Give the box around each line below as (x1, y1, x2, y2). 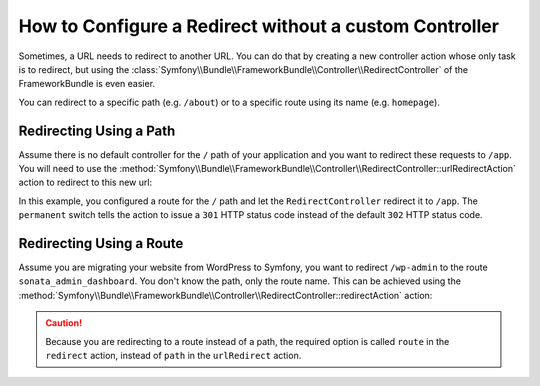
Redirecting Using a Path (18, 122, 176, 139)
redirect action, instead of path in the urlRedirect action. (45, 350, 302, 362)
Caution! (45, 317, 83, 329)
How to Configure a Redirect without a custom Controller (18, 15, 500, 37)
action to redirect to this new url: (18, 176, 153, 189)
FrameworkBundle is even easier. (18, 78, 155, 90)
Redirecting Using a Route (18, 235, 184, 252)
